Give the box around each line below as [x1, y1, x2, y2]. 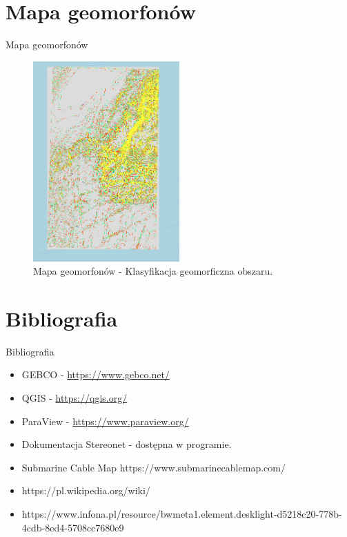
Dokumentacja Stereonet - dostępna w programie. [21, 437, 232, 451]
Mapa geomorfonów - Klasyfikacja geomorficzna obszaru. [33, 264, 273, 278]
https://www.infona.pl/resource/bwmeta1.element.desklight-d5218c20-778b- [21, 506, 342, 520]
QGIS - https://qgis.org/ [21, 391, 128, 405]
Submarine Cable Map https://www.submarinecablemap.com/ [21, 460, 286, 474]
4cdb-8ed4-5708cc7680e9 [21, 520, 124, 534]
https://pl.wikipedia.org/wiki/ [21, 483, 150, 498]
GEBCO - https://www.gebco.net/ [21, 367, 170, 382]
